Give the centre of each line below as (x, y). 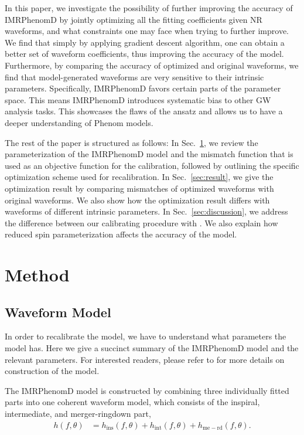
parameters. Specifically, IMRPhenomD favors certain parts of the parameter (143, 88)
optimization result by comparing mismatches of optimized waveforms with (139, 188)
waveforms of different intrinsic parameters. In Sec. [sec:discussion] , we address (146, 211)
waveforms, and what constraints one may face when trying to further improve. (147, 31)
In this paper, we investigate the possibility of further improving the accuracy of (149, 8)
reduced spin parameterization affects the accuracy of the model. (121, 234)
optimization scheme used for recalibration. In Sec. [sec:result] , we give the (139, 177)
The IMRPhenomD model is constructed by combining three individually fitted (147, 390)
